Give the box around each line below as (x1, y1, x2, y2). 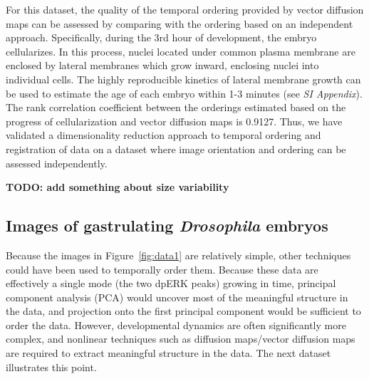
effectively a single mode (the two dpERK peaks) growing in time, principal (6, 276, 336, 291)
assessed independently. (6, 155, 108, 170)
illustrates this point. (6, 359, 97, 374)
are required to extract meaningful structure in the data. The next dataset (6, 346, 331, 360)
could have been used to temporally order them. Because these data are (6, 261, 318, 276)
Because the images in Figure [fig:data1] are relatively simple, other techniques (6, 247, 351, 262)
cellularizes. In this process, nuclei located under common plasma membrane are (6, 43, 355, 58)
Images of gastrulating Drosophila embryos (6, 214, 328, 237)
